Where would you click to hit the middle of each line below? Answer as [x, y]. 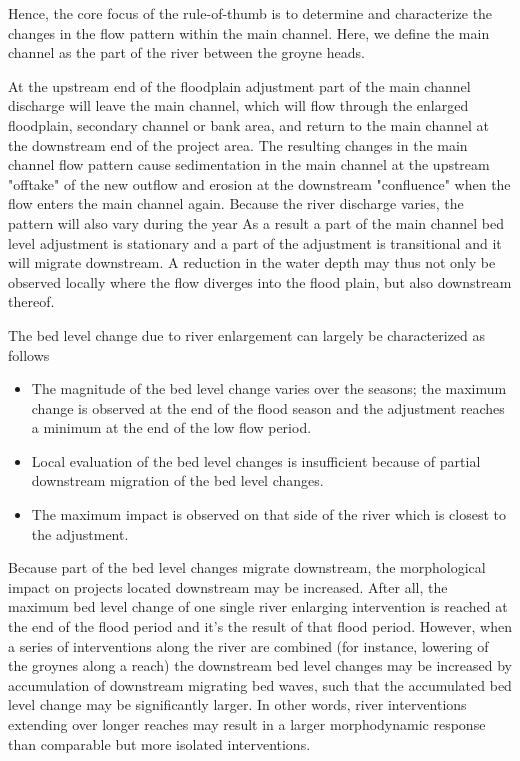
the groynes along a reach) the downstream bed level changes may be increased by [260, 665]
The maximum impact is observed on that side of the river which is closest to [268, 514]
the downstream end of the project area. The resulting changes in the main [238, 144]
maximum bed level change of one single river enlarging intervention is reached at [258, 606]
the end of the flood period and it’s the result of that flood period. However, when [260, 626]
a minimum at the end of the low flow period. [171, 427]
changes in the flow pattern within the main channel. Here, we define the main [249, 32]
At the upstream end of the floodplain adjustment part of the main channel [239, 85]
